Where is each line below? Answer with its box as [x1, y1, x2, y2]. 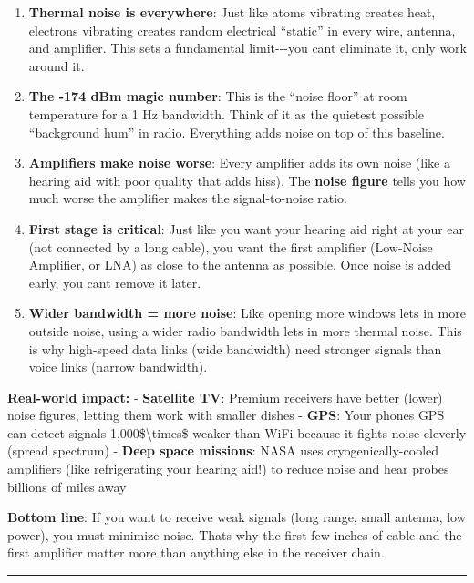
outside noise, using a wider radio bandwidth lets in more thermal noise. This [28, 321, 462, 340]
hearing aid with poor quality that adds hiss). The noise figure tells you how [28, 170, 466, 189]
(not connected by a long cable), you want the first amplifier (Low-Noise [28, 237, 433, 256]
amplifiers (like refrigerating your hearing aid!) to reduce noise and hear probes [7, 459, 449, 478]
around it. [28, 56, 85, 75]
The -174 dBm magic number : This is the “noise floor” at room [28, 87, 407, 106]
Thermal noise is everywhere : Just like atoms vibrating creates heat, [28, 3, 436, 21]
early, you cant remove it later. [28, 272, 201, 291]
